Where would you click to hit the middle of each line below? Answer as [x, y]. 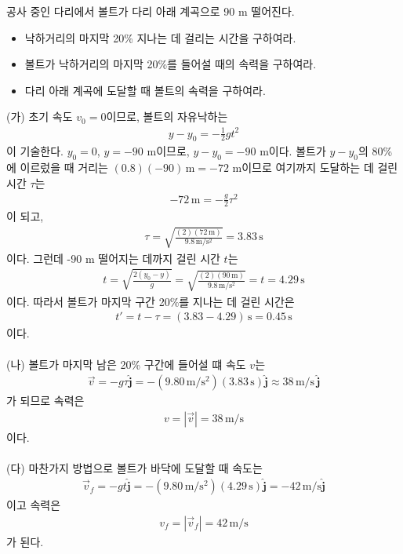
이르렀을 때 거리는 [64, 168]
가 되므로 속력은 [45, 401]
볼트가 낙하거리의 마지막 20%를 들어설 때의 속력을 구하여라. [171, 64]
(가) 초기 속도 [40, 117]
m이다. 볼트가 [293, 151]
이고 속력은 [34, 505]
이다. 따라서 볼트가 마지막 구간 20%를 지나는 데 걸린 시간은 [151, 301]
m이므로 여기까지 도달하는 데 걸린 [315, 168]
